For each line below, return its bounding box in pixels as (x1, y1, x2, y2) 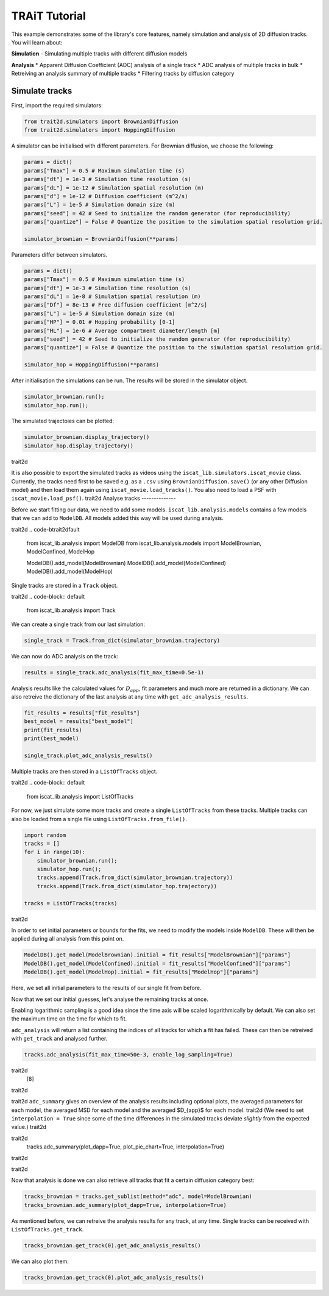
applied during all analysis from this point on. (11, 935, 124, 942)
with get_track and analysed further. (11, 1035, 108, 1042)
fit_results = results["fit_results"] (24, 710, 140, 716)
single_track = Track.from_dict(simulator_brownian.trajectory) (24, 637, 221, 644)
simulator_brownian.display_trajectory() (24, 433, 150, 441)
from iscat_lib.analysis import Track (26, 607, 116, 614)
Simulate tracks (11, 85, 73, 96)
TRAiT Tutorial (11, 9, 87, 23)
